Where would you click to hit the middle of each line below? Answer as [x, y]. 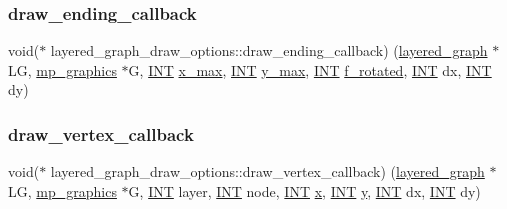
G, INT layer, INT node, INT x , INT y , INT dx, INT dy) [304, 190]
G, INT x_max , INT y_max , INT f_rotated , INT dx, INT [310, 69]
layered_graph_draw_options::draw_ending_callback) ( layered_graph [269, 50]
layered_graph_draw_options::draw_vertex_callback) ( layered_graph [267, 171]
